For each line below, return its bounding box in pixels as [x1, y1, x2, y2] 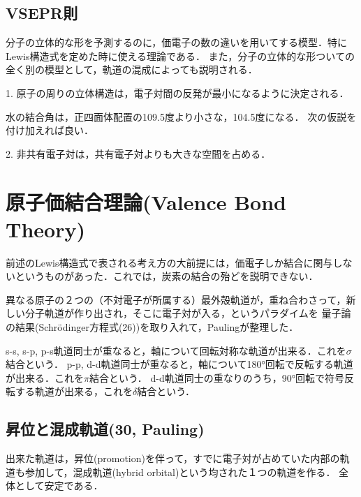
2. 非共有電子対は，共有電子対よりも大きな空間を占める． [6, 146, 271, 161]
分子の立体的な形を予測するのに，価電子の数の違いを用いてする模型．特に [6, 35, 347, 50]
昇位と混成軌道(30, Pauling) [6, 418, 205, 440]
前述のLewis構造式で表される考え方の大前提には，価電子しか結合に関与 [6, 255, 333, 269]
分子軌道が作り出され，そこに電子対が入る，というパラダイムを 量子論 [24, 306, 351, 320]
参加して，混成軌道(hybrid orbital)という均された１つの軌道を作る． [24, 464, 336, 479]
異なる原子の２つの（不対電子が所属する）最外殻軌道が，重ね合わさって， [6, 292, 346, 306]
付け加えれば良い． [6, 123, 94, 138]
